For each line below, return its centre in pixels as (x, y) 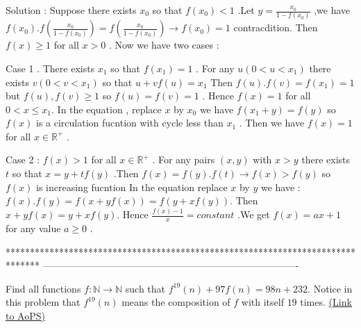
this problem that (43, 302)
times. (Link (326, 302)
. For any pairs (184, 159)
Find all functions (43, 288)
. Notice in (330, 288)
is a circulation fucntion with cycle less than (130, 123)
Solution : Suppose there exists (71, 10)
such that (145, 288)
